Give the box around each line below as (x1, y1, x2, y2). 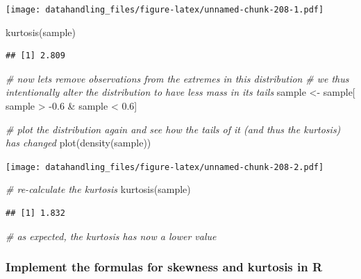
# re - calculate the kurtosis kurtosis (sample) (6, 182, 191, 196)
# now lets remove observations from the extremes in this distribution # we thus (6, 71, 349, 85)
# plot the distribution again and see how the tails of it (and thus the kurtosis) (6, 121, 341, 136)
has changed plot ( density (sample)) (6, 135, 151, 150)
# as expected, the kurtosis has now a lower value (6, 228, 217, 243)
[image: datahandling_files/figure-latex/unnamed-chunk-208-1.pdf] (6, 5, 324, 15)
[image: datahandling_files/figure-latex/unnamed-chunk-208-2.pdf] (6, 162, 324, 172)
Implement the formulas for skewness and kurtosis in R (6, 258, 323, 276)
